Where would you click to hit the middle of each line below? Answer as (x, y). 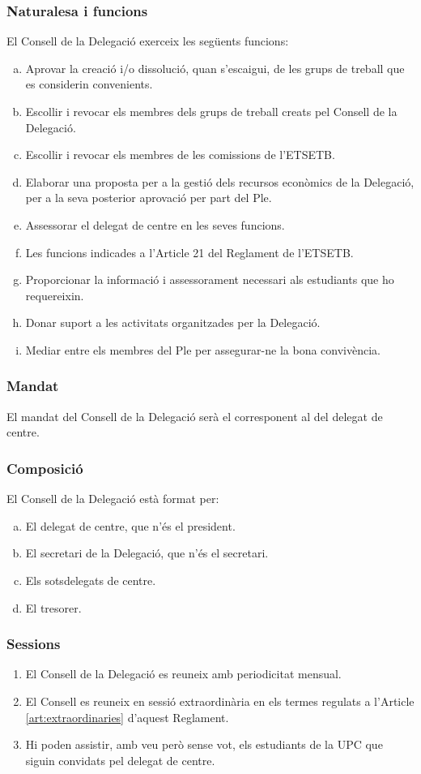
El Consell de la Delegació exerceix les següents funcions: (148, 41)
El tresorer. (53, 607)
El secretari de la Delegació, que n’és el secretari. (147, 553)
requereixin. (55, 295)
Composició (45, 468)
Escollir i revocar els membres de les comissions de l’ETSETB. (180, 155)
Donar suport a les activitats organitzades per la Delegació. (173, 322)
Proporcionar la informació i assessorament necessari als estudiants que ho (210, 279)
